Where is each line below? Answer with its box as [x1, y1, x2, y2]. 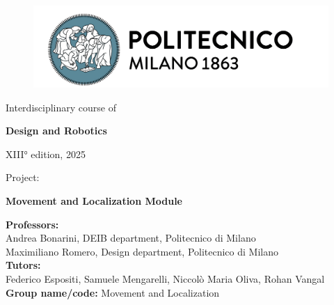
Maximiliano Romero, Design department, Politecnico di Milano [6, 244, 278, 258]
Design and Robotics [6, 123, 107, 138]
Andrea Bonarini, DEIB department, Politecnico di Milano [6, 230, 256, 245]
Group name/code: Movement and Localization [6, 285, 220, 299]
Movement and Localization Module [6, 193, 182, 208]
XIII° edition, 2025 [6, 146, 86, 161]
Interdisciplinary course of [6, 100, 116, 114]
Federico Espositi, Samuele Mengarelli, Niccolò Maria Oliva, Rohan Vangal [6, 271, 325, 286]
